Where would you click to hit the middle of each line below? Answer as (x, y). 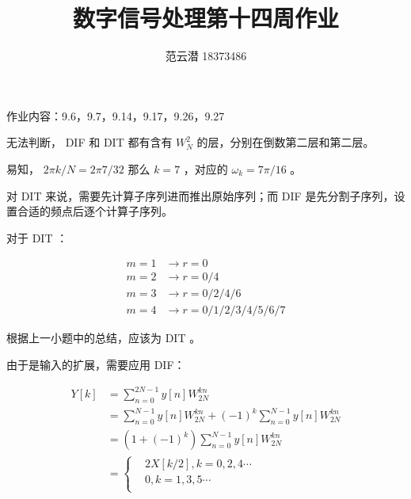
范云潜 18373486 (206, 56)
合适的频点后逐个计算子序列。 (95, 211)
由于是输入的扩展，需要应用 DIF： (96, 364)
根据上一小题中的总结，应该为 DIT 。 (104, 338)
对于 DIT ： (37, 237)
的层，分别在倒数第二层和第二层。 (285, 142)
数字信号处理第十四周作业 (205, 18)
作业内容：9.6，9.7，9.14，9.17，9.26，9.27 (116, 115)
